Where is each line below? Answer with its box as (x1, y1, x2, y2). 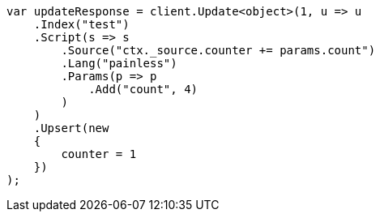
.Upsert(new (33, 122, 109, 135)
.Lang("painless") (61, 57, 177, 70)
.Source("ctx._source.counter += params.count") (61, 44, 376, 57)
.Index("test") (33, 18, 130, 31)
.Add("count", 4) (88, 83, 199, 96)
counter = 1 (61, 147, 137, 160)
